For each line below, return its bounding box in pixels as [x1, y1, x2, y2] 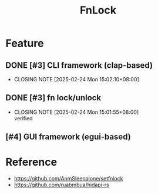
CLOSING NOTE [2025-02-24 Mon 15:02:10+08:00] [14, 76, 139, 83]
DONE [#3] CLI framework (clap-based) [5, 60, 153, 70]
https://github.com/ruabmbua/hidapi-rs [14, 181, 109, 189]
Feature [5, 37, 44, 50]
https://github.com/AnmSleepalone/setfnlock [14, 175, 123, 182]
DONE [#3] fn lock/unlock [5, 93, 101, 103]
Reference [5, 156, 57, 169]
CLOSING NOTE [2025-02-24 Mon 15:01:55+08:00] [14, 108, 139, 116]
